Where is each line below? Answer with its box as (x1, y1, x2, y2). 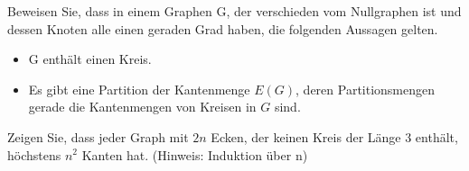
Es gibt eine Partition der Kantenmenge (28, 79, 250, 98)
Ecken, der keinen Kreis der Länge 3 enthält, (211, 127, 458, 146)
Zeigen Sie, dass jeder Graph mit (7, 127, 189, 146)
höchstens (7, 145, 61, 164)
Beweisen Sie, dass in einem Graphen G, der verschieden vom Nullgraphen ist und (7, 2, 462, 20)
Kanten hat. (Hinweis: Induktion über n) (81, 145, 308, 164)
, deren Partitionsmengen (295, 79, 436, 98)
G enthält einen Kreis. (28, 49, 152, 68)
